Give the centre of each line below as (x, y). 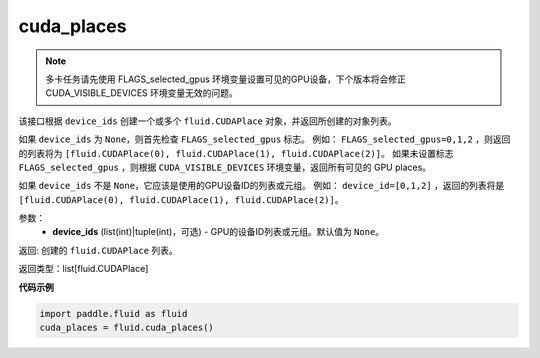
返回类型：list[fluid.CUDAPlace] (83, 269)
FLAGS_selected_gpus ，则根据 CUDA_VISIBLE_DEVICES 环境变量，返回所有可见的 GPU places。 (225, 167)
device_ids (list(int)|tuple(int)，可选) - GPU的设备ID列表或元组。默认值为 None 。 (218, 232)
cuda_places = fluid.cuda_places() (126, 327)
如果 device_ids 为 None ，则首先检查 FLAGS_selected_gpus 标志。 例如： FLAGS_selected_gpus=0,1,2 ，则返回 (264, 139)
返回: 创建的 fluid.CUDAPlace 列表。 (98, 250)
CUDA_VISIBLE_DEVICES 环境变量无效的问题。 (142, 93)
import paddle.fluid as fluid (113, 313)
